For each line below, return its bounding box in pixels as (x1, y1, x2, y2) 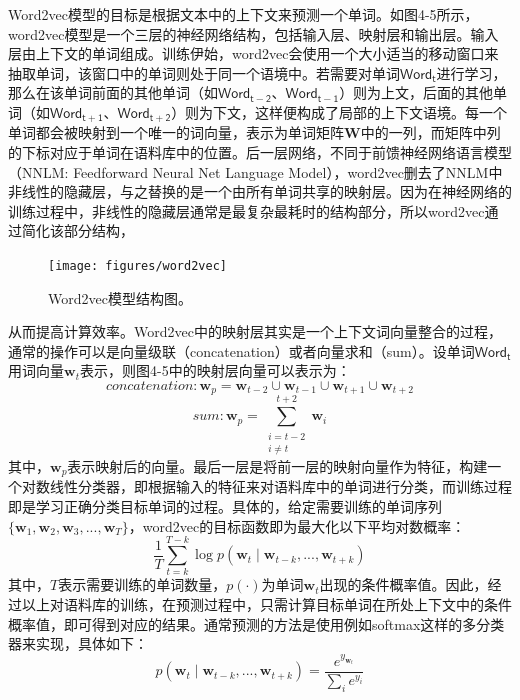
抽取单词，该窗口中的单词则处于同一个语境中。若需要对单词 (8, 62, 400, 83)
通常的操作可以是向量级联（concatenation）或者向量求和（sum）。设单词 (8, 340, 475, 361)
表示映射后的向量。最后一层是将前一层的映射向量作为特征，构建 (67, 456, 488, 477)
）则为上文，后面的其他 (339, 82, 494, 103)
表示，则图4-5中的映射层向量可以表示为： (79, 360, 351, 381)
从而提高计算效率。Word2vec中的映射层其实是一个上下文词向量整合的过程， (8, 321, 502, 342)
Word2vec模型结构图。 (48, 287, 192, 308)
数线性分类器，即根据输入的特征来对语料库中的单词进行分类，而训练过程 (35, 476, 512, 497)
